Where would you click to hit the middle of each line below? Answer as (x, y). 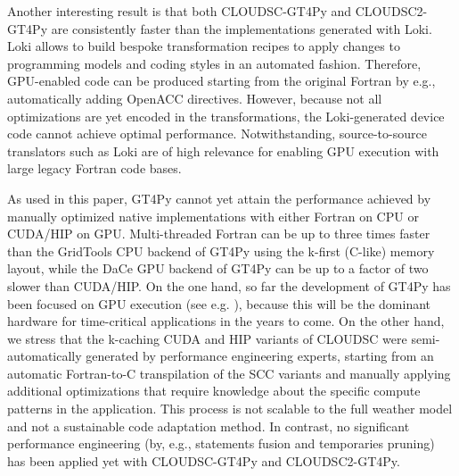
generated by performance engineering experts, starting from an (260, 356)
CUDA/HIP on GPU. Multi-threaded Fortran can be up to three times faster (219, 234)
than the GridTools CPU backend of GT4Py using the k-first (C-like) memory (221, 251)
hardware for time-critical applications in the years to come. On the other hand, (226, 321)
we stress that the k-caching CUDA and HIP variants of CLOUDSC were (207, 338)
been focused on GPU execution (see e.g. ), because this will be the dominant (219, 303)
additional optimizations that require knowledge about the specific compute (214, 391)
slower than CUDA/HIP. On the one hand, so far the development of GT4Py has (229, 285)
